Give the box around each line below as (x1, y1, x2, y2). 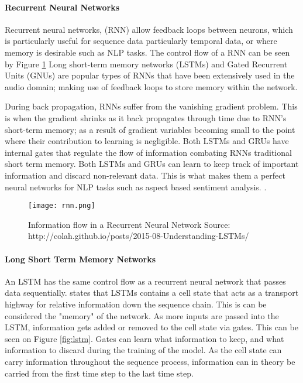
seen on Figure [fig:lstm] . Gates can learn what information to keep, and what (5, 332, 284, 344)
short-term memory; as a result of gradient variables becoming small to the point (5, 123, 295, 135)
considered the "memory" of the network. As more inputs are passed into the (5, 309, 279, 322)
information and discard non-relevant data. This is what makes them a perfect (5, 169, 285, 181)
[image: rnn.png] (28, 201, 95, 210)
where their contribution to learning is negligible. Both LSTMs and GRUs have (5, 135, 289, 147)
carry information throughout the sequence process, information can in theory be (5, 355, 295, 367)
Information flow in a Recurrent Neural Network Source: (28, 218, 230, 230)
